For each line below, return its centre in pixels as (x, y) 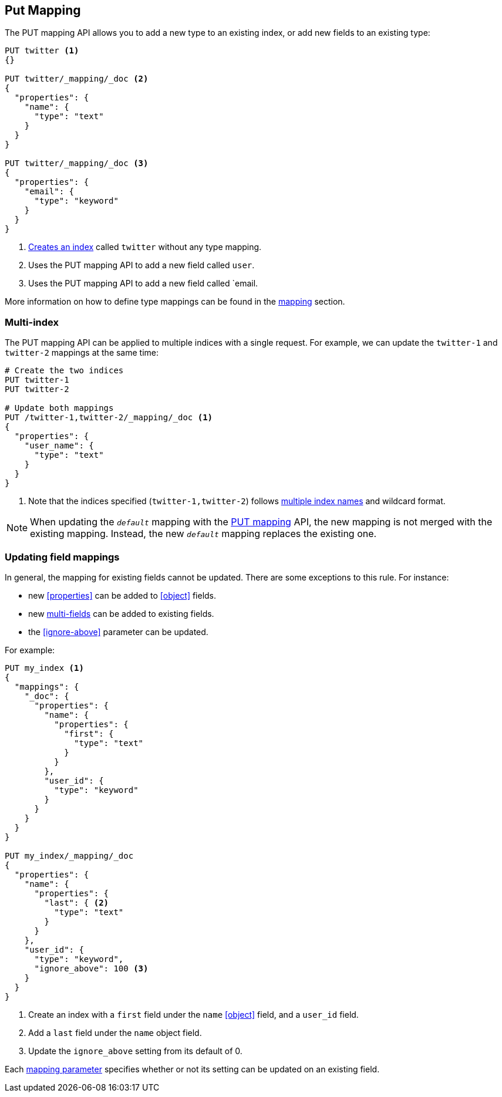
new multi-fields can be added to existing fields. (121, 613)
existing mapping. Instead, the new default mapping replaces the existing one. (203, 534)
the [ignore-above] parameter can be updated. (118, 632)
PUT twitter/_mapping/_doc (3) (77, 163)
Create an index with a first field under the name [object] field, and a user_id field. (193, 1014)
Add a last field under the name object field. (115, 1032)
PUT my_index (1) (44, 668)
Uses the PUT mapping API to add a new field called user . (141, 265)
